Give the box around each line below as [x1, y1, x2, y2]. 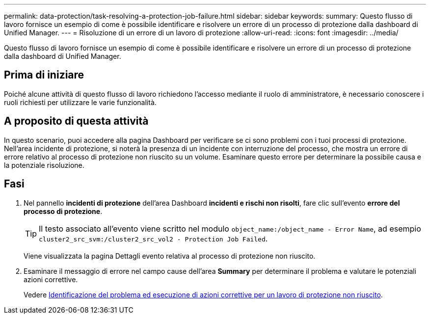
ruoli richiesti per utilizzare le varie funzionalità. [4, 98, 157, 106]
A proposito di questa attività [4, 115, 149, 128]
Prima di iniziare [4, 69, 84, 81]
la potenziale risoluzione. [4, 160, 84, 169]
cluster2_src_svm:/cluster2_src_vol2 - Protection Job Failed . [39, 233, 268, 243]
